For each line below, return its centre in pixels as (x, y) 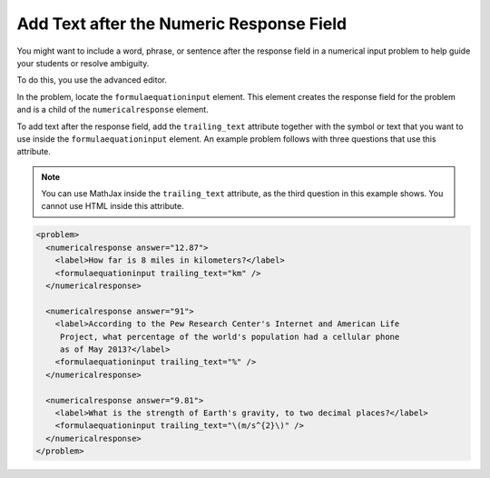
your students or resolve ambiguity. (83, 63)
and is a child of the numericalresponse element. (113, 110)
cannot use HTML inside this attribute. (113, 206)
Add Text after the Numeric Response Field (182, 24)
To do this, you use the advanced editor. (92, 80)
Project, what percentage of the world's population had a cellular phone (230, 337)
